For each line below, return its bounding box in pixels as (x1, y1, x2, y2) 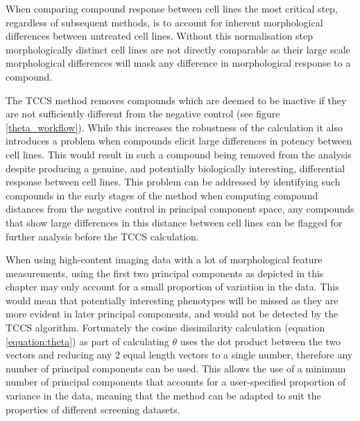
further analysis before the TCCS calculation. (6, 229, 199, 243)
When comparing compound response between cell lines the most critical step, (6, 1, 338, 15)
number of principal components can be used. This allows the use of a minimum (6, 361, 346, 375)
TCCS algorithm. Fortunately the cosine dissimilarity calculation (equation (6, 320, 325, 335)
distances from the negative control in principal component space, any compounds (6, 201, 354, 216)
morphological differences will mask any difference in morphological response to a (6, 56, 351, 70)
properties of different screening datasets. (6, 402, 180, 416)
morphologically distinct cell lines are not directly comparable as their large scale (6, 42, 350, 56)
